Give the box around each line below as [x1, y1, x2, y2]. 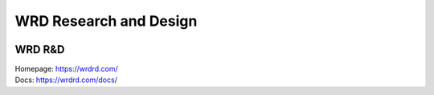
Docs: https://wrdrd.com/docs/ [14, 75, 118, 85]
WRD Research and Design [14, 12, 198, 30]
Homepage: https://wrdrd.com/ [14, 64, 118, 74]
